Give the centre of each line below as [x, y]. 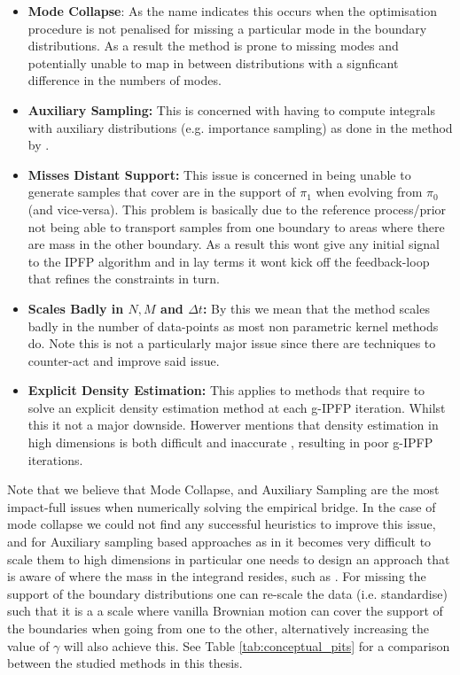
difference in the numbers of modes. [125, 80]
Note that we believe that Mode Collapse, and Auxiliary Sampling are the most [223, 489]
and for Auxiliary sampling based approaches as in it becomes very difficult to [219, 542]
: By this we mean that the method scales [316, 308]
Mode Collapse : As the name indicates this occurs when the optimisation [233, 11]
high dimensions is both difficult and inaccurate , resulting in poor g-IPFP [230, 442]
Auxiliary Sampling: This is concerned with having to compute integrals [231, 109]
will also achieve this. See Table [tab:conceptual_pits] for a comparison [257, 645]
